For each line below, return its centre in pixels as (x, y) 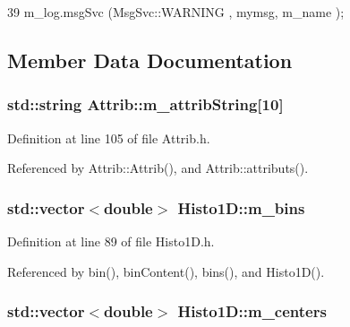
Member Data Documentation (150, 60)
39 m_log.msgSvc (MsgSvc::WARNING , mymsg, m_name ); (176, 12)
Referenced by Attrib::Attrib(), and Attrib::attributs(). (158, 168)
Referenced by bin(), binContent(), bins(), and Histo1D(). (166, 271)
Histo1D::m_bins (241, 207)
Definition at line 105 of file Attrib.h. (109, 138)
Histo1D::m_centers (252, 311)
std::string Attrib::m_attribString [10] (145, 104)
